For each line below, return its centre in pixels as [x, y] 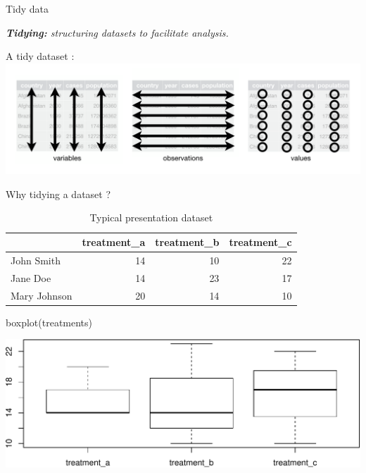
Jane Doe [31, 277]
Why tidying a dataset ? [58, 193]
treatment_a [114, 242]
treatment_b [187, 242]
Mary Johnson [42, 295]
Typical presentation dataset [151, 217]
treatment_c [260, 242]
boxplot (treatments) [49, 322]
